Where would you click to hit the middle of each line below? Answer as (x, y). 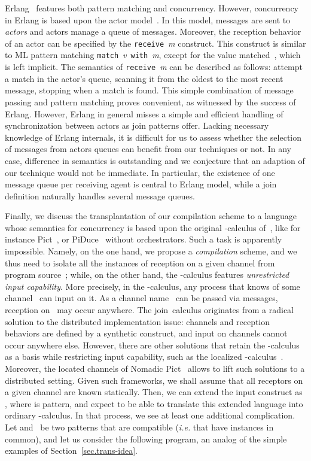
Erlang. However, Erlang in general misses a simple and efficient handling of (144, 113)
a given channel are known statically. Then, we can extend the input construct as (154, 392)
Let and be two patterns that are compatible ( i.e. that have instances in (139, 427)
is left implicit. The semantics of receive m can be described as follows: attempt (154, 67)
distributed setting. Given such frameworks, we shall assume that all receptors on (154, 380)
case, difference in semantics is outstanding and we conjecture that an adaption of (155, 160)
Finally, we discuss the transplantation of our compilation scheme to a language (151, 216)
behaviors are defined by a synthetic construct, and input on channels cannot (146, 333)
